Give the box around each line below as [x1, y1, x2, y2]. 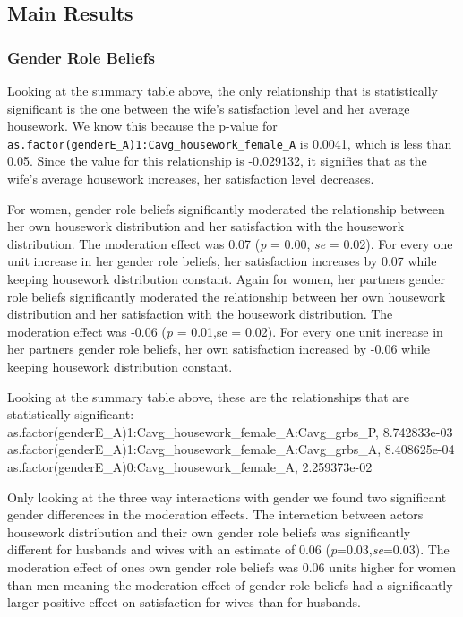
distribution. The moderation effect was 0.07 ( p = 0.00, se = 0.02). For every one [7, 234, 453, 253]
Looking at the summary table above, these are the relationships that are [7, 387, 410, 406]
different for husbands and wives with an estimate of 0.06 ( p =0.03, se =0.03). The [7, 540, 450, 559]
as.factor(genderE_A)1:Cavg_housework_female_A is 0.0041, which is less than [7, 133, 452, 152]
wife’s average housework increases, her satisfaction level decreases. [7, 169, 374, 188]
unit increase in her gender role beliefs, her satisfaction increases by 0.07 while [7, 252, 437, 270]
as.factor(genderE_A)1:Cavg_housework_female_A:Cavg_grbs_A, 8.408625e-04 [7, 440, 455, 458]
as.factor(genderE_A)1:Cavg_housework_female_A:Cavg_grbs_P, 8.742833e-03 [7, 422, 453, 441]
